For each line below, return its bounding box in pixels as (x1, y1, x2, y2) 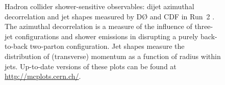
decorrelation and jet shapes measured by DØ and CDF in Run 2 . (5, 11, 215, 21)
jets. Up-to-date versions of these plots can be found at (5, 61, 177, 71)
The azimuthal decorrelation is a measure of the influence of (5, 21, 192, 32)
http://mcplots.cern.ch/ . (5, 71, 81, 81)
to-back (5, 41, 28, 51)
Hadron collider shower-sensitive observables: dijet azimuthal (5, 1, 194, 11)
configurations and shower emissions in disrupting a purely (15, 31, 198, 41)
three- (194, 21, 213, 32)
